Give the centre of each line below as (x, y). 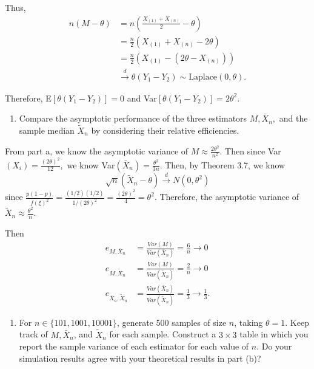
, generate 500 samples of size (172, 322)
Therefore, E (28, 98)
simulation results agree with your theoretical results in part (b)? (140, 358)
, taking (249, 322)
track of (33, 334)
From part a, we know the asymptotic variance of (97, 150)
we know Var (91, 164)
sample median (47, 130)
